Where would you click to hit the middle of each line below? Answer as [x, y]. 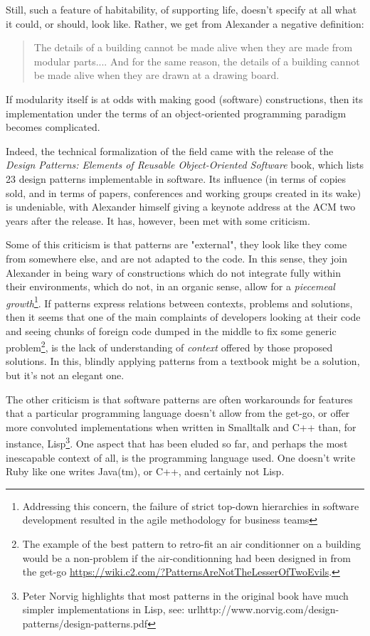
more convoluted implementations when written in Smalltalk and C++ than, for [181, 426]
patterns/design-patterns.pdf [85, 623]
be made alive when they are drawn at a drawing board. [157, 75]
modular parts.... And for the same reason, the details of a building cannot [197, 61]
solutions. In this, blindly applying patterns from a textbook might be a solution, [183, 361]
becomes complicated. [53, 127]
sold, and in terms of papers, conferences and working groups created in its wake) [184, 192]
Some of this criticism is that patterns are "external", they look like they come [176, 244]
